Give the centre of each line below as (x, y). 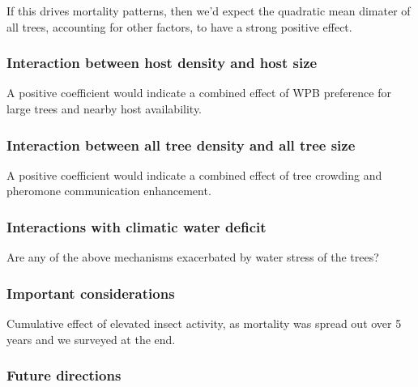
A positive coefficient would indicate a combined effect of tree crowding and (194, 174)
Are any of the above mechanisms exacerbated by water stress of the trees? (193, 257)
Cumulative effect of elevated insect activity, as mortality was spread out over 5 (204, 323)
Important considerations (91, 293)
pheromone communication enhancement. (109, 191)
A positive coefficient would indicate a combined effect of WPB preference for (199, 93)
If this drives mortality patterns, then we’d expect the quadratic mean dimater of (209, 11)
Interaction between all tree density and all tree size (181, 145)
